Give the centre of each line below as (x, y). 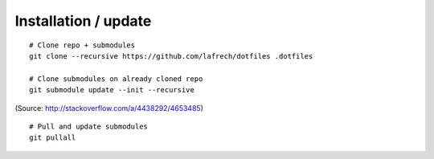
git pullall (53, 138)
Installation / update (83, 21)
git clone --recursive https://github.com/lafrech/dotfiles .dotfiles (171, 56)
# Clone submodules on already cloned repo (116, 79)
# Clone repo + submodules (82, 45)
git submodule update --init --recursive (112, 90)
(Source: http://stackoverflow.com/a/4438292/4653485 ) (109, 108)
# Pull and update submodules (89, 126)
